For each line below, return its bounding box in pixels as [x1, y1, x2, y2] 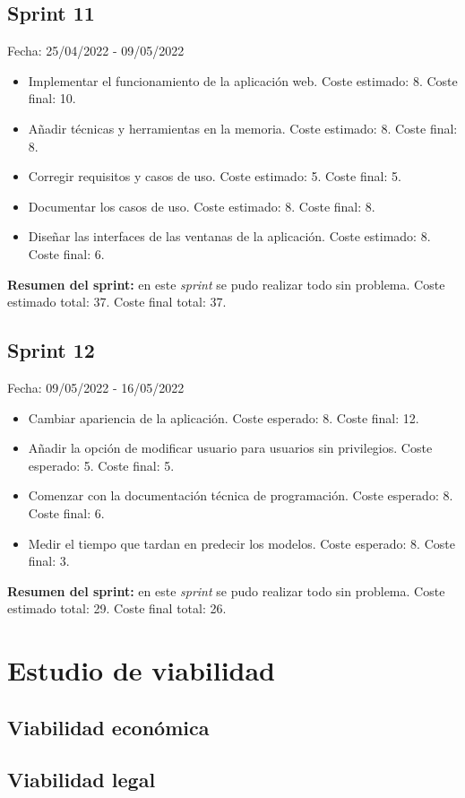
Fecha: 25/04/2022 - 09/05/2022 [7, 41, 185, 60]
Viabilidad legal [7, 766, 156, 794]
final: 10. [28, 89, 76, 108]
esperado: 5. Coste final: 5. [28, 455, 175, 474]
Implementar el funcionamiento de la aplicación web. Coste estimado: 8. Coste [28, 71, 458, 90]
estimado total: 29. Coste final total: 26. [7, 599, 227, 618]
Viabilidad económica [7, 713, 210, 741]
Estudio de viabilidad [7, 652, 276, 689]
